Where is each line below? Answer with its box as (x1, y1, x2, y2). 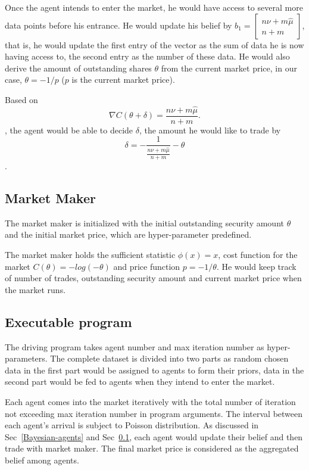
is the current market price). (71, 73, 175, 86)
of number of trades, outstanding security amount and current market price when (5, 272, 302, 284)
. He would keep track (216, 260, 296, 272)
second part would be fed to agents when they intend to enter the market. (5, 375, 275, 388)
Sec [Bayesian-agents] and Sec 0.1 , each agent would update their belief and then (5, 430, 303, 443)
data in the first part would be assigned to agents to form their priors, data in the (5, 363, 304, 376)
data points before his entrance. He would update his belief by (5, 18, 232, 31)
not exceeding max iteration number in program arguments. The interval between (5, 407, 303, 419)
